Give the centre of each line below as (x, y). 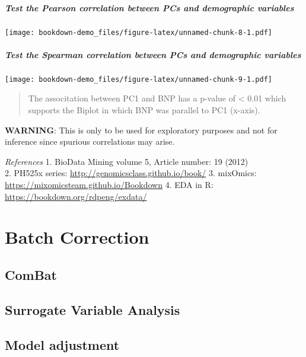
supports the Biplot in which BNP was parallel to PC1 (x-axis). (144, 110)
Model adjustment (62, 344)
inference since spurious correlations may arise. (90, 141)
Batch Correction (77, 237)
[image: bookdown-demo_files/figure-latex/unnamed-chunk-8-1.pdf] (139, 32)
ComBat (31, 274)
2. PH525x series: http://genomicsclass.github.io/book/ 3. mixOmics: (131, 173)
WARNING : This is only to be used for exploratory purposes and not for (141, 130)
